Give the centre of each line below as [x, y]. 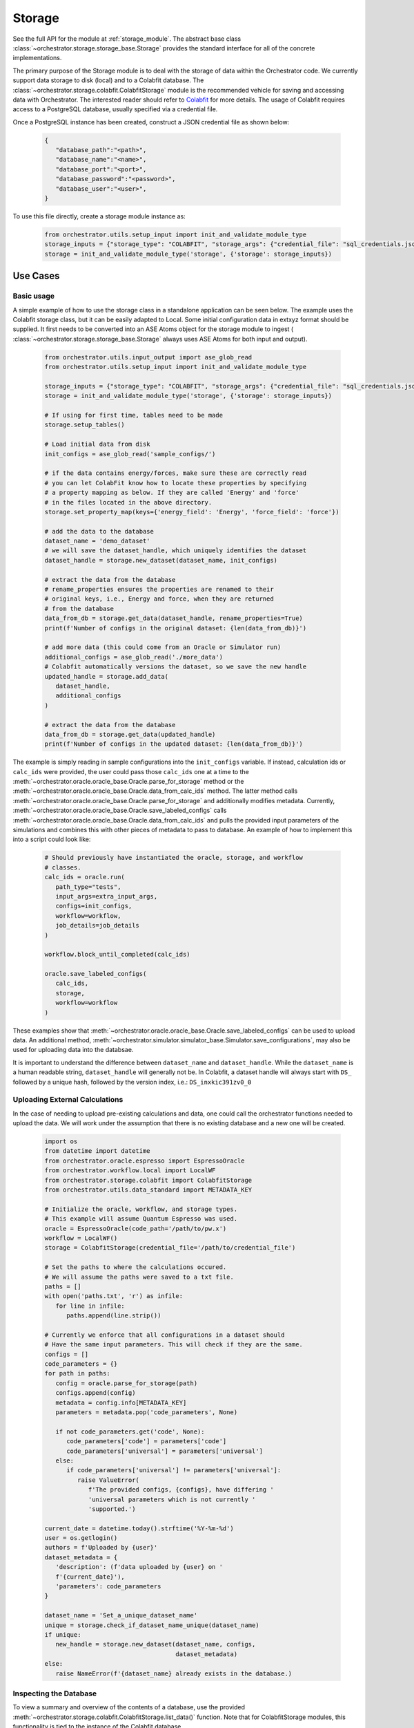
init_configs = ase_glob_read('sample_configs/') [130, 454]
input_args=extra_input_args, [107, 896]
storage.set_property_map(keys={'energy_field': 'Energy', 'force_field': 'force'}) [192, 512]
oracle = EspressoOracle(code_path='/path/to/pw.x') [136, 1228]
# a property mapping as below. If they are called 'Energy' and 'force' [172, 493]
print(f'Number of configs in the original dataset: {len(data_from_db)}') [176, 628]
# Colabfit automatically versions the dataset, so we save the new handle [176, 667]
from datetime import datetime [98, 1151]
